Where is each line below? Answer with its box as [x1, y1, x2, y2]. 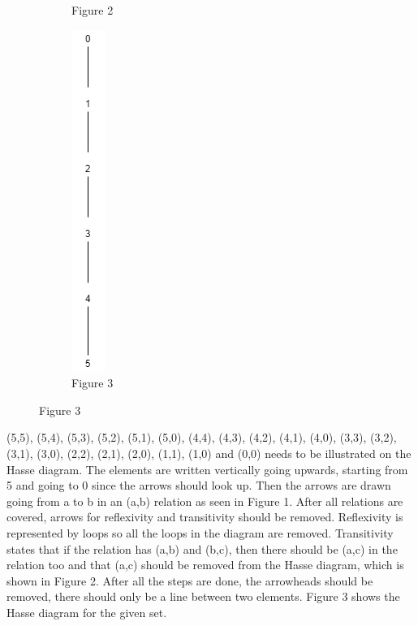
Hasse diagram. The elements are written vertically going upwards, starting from [6, 460, 408, 477]
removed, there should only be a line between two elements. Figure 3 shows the [6, 588, 400, 605]
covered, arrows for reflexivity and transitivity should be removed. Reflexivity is [6, 508, 403, 525]
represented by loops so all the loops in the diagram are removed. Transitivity [6, 524, 394, 541]
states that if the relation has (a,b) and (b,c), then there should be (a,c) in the [6, 540, 398, 557]
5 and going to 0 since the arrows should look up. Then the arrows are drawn [6, 477, 391, 494]
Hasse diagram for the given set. [6, 603, 167, 620]
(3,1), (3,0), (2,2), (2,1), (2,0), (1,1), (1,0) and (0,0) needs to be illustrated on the [6, 444, 412, 461]
